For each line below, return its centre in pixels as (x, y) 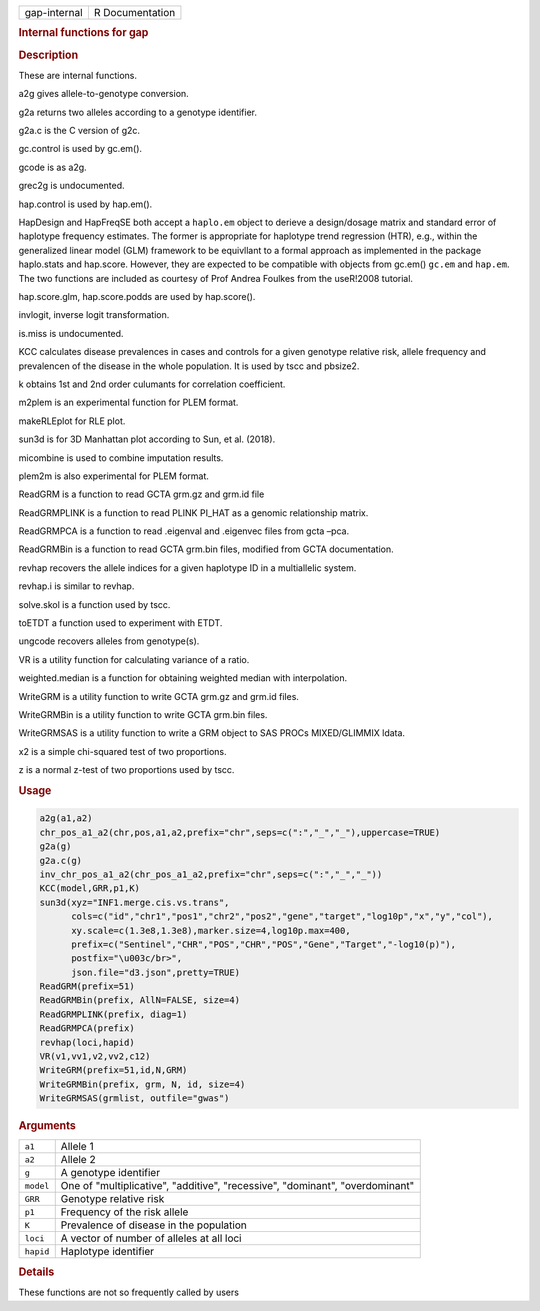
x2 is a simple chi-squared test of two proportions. (122, 751)
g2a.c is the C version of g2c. (79, 131)
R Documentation (134, 12)
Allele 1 (77, 1147)
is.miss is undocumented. (71, 333)
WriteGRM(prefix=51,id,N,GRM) (113, 1070)
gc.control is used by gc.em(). (80, 149)
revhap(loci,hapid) (87, 1042)
